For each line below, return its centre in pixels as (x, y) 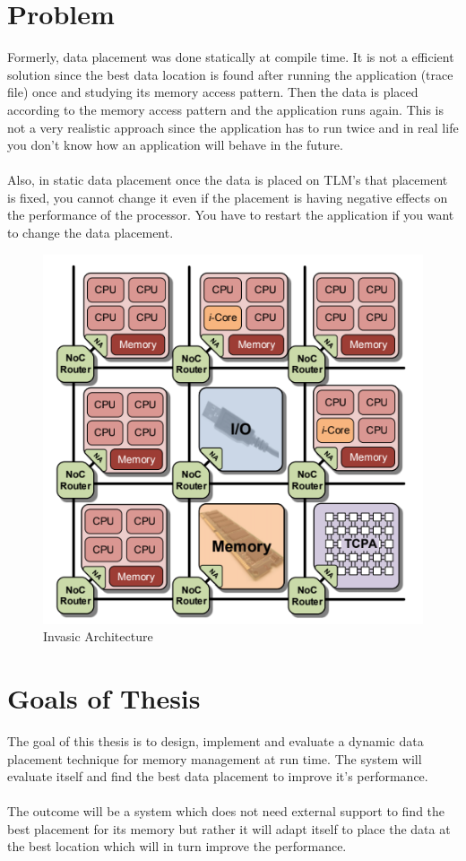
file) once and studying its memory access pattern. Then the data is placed (213, 92)
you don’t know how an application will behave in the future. (175, 145)
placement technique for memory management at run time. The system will (215, 758)
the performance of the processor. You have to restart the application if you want (231, 215)
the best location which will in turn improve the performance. (177, 846)
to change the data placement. (91, 233)
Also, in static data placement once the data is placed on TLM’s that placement (228, 180)
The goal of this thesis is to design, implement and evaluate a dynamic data (216, 740)
